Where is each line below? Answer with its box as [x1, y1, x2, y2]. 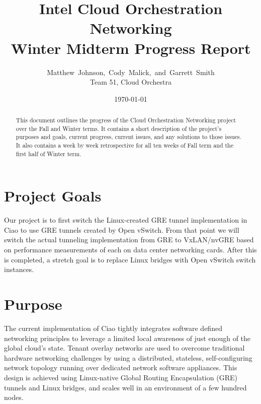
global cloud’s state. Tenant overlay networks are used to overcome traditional [4, 343, 245, 353]
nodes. [4, 392, 24, 402]
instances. [4, 264, 34, 275]
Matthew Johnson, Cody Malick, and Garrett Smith [47, 66, 215, 77]
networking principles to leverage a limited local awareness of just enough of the [4, 332, 251, 343]
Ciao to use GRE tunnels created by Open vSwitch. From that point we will [4, 224, 239, 235]
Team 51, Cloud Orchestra [90, 77, 171, 87]
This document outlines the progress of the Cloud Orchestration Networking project [16, 116, 236, 124]
